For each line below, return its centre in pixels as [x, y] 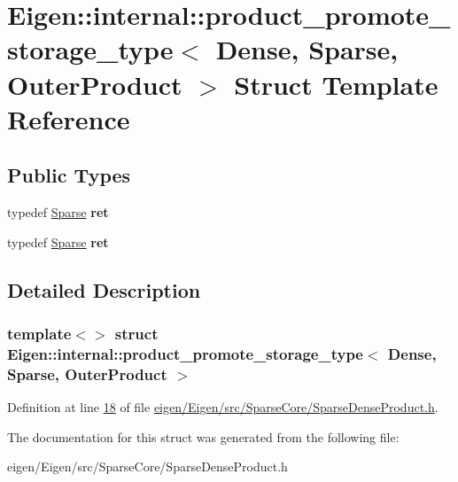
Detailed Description [104, 289]
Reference [69, 118]
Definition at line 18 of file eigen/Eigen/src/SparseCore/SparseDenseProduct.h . [223, 407]
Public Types [69, 175]
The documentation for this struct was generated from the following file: [203, 436]
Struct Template [336, 84]
